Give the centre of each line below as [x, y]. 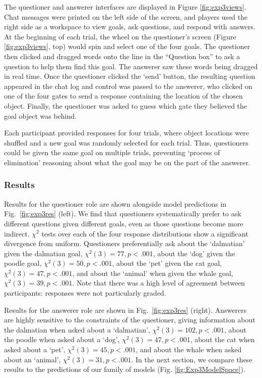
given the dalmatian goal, [43, 253]
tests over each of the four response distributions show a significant [145, 233]
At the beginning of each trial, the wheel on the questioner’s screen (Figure [120, 36]
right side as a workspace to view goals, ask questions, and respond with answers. [130, 27]
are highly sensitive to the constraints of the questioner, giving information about [130, 320]
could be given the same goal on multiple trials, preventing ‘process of [112, 152]
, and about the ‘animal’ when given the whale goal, [153, 273]
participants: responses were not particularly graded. [85, 293]
